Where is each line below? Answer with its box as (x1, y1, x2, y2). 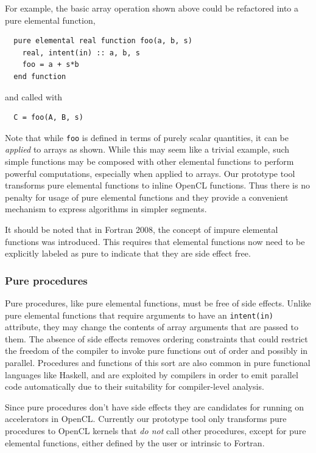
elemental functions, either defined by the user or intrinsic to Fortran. (5, 436, 265, 449)
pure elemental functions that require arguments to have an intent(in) (5, 308, 273, 321)
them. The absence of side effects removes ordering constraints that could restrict (5, 332, 308, 345)
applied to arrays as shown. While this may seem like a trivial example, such (5, 143, 290, 156)
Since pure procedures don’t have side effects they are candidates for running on (5, 400, 304, 413)
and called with (5, 90, 63, 103)
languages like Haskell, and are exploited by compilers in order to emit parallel (5, 368, 298, 381)
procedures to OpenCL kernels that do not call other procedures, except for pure (5, 424, 306, 437)
